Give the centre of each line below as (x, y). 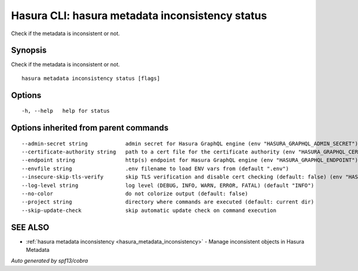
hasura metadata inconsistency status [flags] (91, 78)
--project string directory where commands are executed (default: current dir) (168, 202)
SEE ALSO (30, 227)
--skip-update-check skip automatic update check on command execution (149, 210)
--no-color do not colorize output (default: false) (135, 194)
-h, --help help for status (66, 111)
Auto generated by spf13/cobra (50, 261)
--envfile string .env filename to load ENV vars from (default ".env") (155, 168)
